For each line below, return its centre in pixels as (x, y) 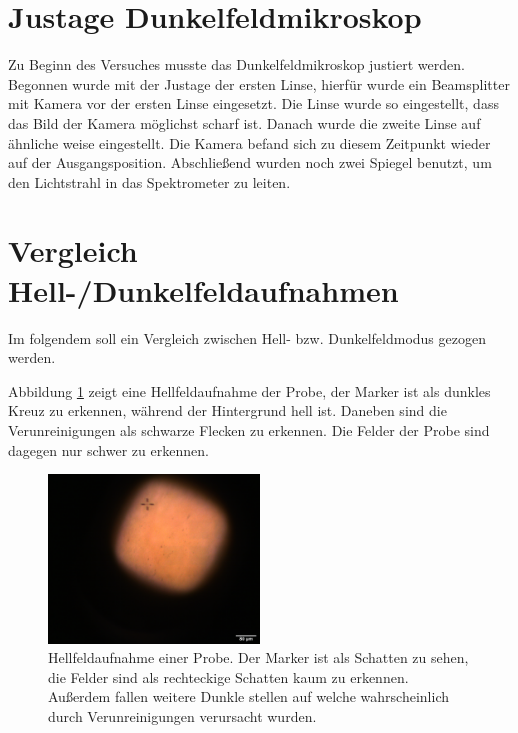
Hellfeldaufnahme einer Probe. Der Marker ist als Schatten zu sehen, (258, 657)
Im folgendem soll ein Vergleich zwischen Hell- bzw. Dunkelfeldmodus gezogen (247, 337)
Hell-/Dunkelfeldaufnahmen (203, 289)
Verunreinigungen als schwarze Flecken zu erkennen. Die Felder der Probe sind (249, 429)
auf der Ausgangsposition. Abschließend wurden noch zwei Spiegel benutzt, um (250, 162)
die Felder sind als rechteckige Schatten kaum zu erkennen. (228, 676)
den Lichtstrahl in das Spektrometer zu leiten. (149, 181)
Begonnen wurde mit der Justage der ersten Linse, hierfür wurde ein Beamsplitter (259, 83)
